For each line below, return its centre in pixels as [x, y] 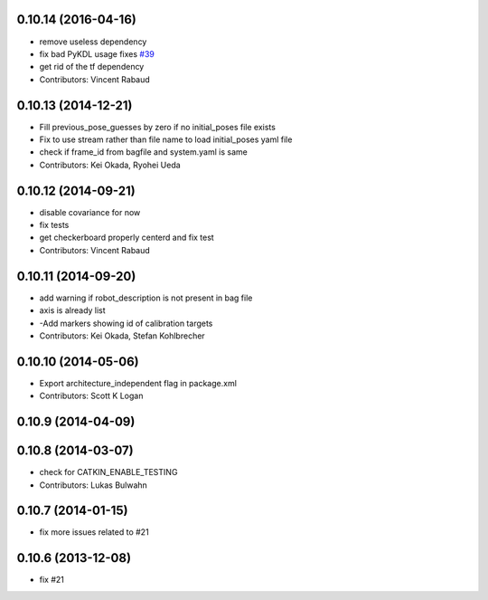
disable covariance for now [90, 212]
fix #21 [52, 580]
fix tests [54, 225]
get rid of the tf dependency [92, 67]
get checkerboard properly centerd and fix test [127, 238]
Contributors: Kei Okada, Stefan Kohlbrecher [122, 336]
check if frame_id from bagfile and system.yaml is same [143, 152]
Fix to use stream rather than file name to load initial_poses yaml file [166, 139]
